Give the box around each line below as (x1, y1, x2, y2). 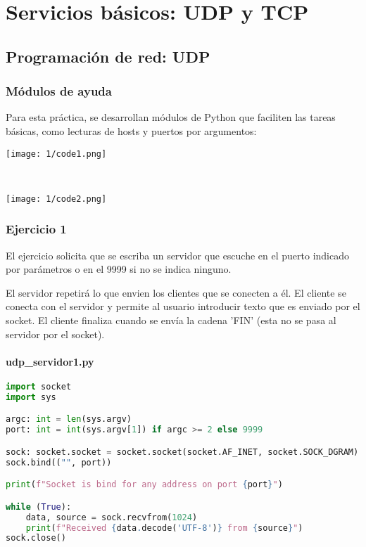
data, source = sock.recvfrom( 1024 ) (25, 512, 198, 522)
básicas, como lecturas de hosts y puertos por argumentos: (6, 123, 257, 138)
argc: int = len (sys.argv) (6, 414, 132, 425)
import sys (6, 392, 56, 402)
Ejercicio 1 (6, 220, 67, 238)
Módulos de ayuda (6, 82, 112, 100)
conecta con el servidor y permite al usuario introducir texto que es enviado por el (6, 299, 360, 314)
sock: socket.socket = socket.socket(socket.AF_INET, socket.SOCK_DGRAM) (6, 446, 359, 457)
